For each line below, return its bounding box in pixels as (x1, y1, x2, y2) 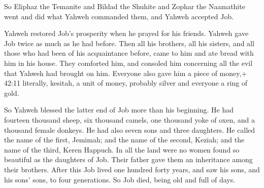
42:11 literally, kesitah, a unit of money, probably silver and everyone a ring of (4, 78, 248, 88)
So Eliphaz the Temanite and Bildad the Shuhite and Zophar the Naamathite (4, 1, 245, 11)
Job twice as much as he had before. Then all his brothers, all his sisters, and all (4, 37, 254, 48)
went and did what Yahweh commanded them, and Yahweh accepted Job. (4, 11, 234, 21)
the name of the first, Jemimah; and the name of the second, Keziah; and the (4, 134, 245, 145)
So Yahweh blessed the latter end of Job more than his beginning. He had (4, 104, 234, 115)
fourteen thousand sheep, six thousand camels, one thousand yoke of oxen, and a (4, 114, 255, 125)
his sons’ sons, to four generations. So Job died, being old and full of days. (4, 174, 236, 184)
